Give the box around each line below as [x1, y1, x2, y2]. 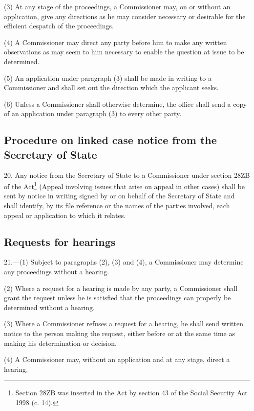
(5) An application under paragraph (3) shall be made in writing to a [4, 73, 212, 83]
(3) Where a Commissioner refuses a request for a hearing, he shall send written [4, 318, 243, 329]
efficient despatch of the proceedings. [4, 21, 114, 31]
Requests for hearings [4, 234, 116, 249]
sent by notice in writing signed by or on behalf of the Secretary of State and [4, 191, 235, 201]
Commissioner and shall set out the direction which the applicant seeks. [4, 82, 219, 93]
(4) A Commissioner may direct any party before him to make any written [4, 37, 227, 47]
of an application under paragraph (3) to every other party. [4, 108, 182, 119]
